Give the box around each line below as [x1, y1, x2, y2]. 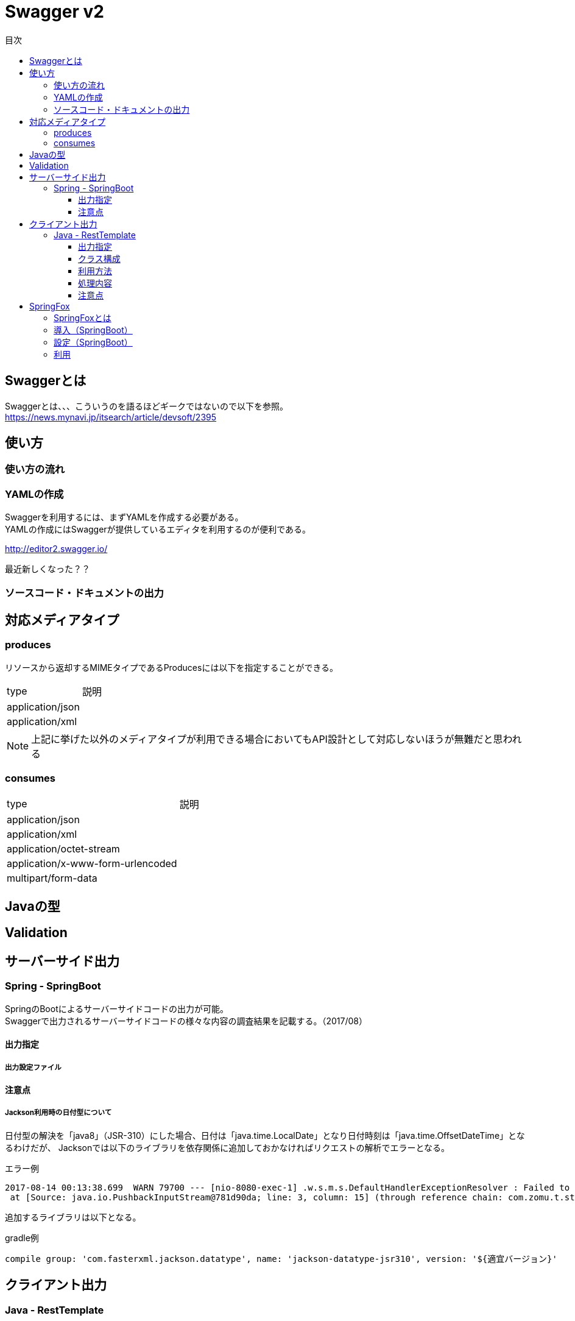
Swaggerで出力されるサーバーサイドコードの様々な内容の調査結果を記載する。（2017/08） [5, 1015, 368, 1026]
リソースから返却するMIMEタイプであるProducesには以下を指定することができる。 [5, 662, 339, 673]
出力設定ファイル [5, 1063, 62, 1072]
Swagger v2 [5, 1, 104, 22]
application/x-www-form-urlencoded [7, 857, 177, 869]
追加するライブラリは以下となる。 [5, 1211, 141, 1222]
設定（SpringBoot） [54, 336, 133, 347]
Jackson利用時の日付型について [5, 1108, 112, 1117]
